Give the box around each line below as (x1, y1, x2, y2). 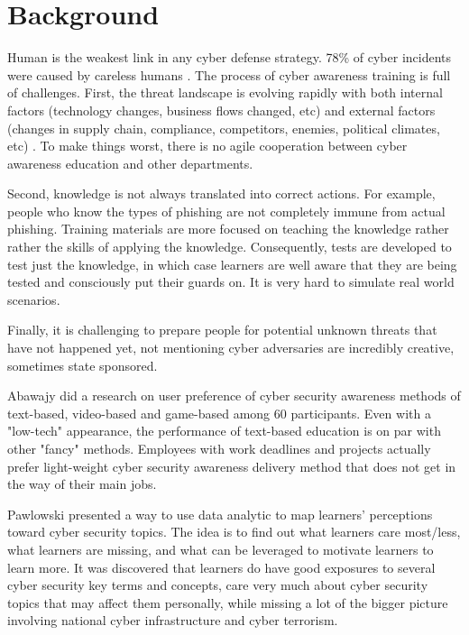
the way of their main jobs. (7, 474, 157, 493)
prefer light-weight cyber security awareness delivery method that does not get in (7, 456, 456, 475)
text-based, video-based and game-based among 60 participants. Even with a (7, 403, 431, 422)
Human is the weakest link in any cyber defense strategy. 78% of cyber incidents (7, 48, 452, 67)
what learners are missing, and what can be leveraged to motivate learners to (7, 539, 434, 558)
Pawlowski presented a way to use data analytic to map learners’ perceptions (7, 504, 433, 523)
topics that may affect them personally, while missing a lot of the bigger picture (7, 593, 448, 612)
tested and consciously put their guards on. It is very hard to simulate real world (7, 272, 455, 291)
